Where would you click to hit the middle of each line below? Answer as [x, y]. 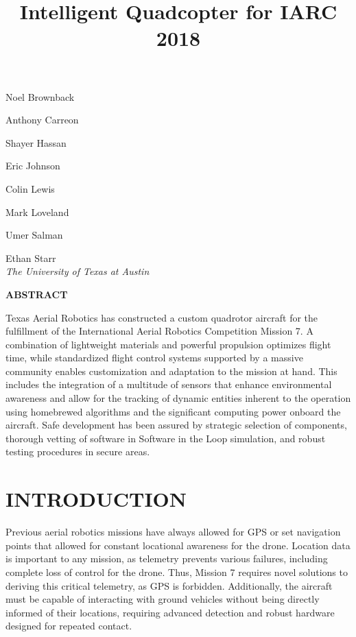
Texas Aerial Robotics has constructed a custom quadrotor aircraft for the [162, 317]
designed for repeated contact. [69, 626]
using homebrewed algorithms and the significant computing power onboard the [173, 411]
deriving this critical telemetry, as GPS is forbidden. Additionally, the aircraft [169, 585]
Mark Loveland [37, 212]
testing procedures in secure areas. [78, 452]
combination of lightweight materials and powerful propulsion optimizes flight [168, 344]
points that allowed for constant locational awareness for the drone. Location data [178, 545]
